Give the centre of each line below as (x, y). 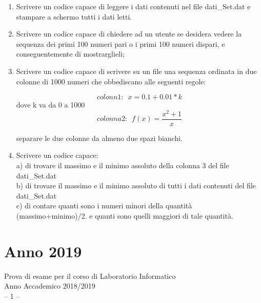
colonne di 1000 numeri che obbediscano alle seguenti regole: (111, 81)
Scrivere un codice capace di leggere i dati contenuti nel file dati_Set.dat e (133, 6)
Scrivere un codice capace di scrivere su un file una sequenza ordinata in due (136, 71)
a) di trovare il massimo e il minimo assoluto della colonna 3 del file (123, 165)
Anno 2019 (43, 251)
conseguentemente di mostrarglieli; (70, 54)
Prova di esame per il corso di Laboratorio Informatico (90, 275)
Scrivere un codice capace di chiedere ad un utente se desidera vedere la (129, 34)
